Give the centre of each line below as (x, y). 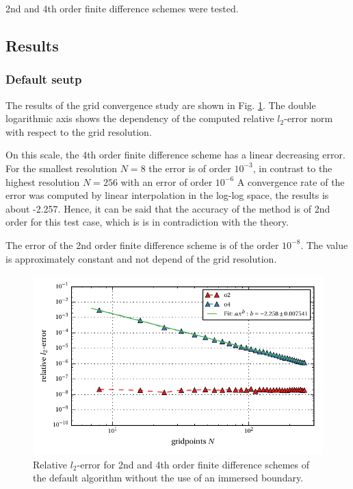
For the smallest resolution (62, 168)
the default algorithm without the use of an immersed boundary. (168, 478)
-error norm (309, 118)
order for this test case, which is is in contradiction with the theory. (147, 222)
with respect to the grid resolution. (79, 131)
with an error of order (167, 181)
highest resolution (43, 181)
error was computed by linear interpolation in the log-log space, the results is (167, 195)
